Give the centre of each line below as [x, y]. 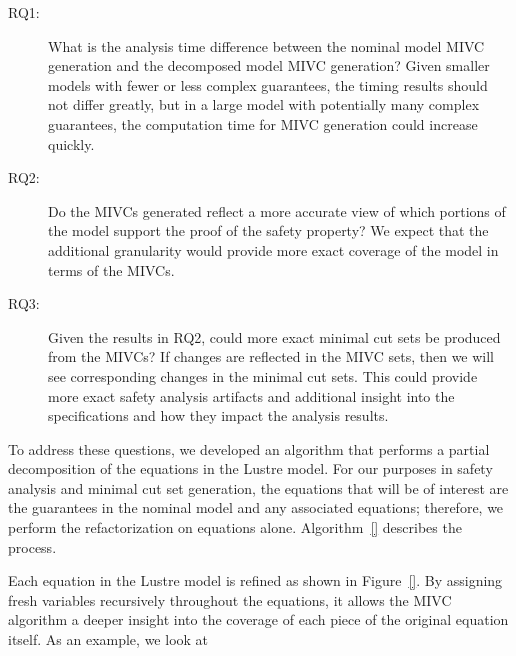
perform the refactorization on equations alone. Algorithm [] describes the [235, 527]
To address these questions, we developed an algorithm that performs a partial [249, 448]
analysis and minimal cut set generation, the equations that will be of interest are [258, 487]
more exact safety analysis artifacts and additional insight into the [251, 395]
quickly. [71, 143]
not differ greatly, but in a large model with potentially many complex [264, 104]
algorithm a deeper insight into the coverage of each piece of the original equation [258, 619]
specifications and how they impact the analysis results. [218, 415]
